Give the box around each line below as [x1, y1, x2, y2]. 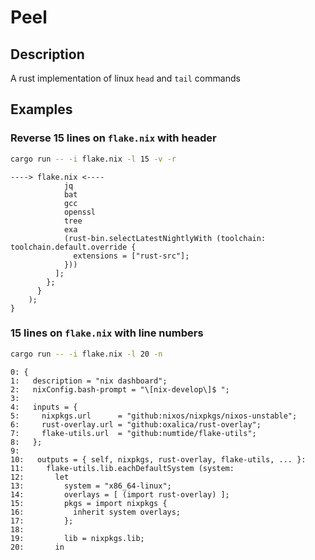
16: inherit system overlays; [10, 507, 182, 517]
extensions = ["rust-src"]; [73, 251, 190, 261]
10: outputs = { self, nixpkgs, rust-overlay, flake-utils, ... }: [10, 454, 307, 465]
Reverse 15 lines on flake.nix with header [10, 131, 217, 145]
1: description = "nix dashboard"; [10, 376, 168, 386]
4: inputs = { [10, 402, 78, 412]
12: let [10, 472, 70, 482]
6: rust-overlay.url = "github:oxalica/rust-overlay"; [10, 419, 262, 430]
